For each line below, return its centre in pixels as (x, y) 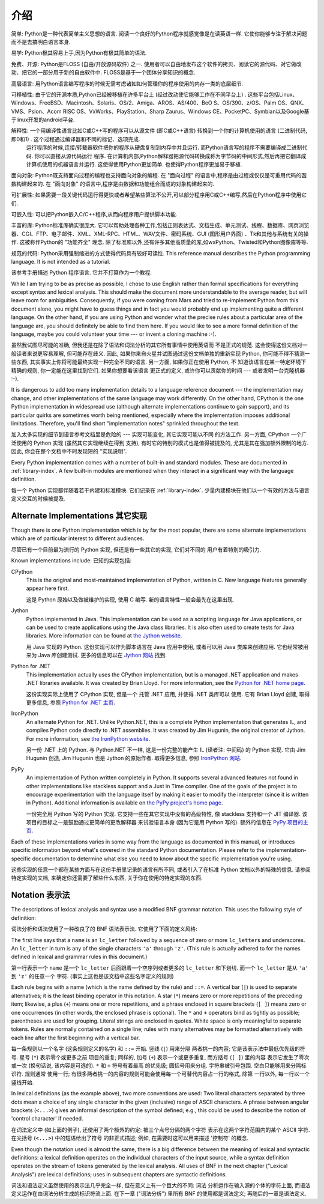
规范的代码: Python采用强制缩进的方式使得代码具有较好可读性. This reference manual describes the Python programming (160, 253)
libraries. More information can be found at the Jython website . (104, 636)
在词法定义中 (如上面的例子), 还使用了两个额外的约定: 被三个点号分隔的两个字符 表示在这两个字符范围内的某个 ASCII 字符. (160, 1130)
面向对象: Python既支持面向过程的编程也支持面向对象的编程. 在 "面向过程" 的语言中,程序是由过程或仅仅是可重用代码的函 (159, 175)
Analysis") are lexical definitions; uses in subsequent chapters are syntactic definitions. (119, 1174)
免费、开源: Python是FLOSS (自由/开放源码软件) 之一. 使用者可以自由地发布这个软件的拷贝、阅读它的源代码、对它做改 (157, 64)
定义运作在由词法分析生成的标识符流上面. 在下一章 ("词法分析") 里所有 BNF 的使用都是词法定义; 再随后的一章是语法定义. (159, 1194)
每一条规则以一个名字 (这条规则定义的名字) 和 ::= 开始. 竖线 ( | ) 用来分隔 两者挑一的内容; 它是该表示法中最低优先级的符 (158, 1049)
